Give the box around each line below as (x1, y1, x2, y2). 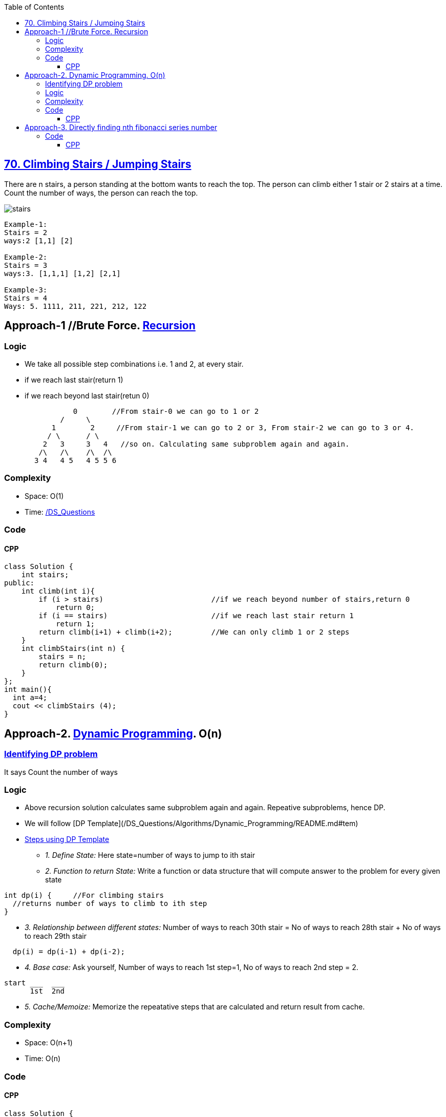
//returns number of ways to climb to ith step (12, 899, 207, 908)
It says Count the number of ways (4, 767, 118, 776)
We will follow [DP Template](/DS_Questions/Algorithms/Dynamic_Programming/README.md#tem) (25, 819, 358, 828)
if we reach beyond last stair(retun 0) (25, 391, 150, 401)
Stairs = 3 (4, 261, 48, 269)
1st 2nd (30, 987, 65, 996)
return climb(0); (38, 661, 108, 669)
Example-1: (4, 220, 48, 228)
